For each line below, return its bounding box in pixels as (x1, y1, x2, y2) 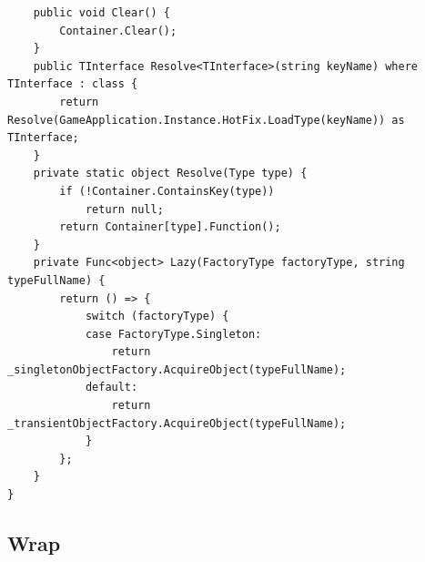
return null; (85, 202, 164, 216)
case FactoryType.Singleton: (85, 327, 262, 341)
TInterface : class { (7, 77, 138, 91)
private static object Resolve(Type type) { (33, 167, 308, 180)
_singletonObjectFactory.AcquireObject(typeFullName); (7, 363, 347, 376)
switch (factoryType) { (85, 310, 229, 323)
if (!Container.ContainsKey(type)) (59, 184, 275, 198)
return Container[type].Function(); (59, 220, 281, 234)
